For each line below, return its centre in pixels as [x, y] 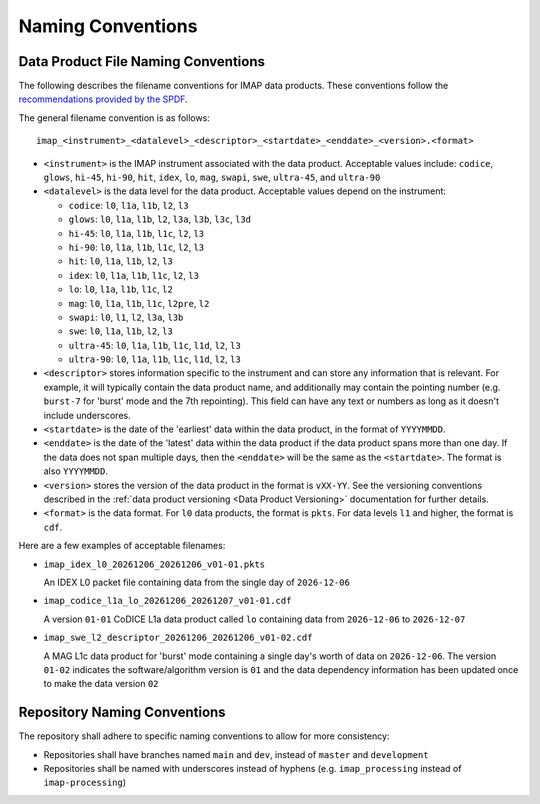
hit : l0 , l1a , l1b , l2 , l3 [121, 261]
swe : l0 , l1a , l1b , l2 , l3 [121, 331]
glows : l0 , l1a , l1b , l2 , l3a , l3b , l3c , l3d [160, 219]
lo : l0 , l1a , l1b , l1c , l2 [121, 289]
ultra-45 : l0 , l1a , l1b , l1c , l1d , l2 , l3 [155, 345]
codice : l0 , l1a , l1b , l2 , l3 [128, 205]
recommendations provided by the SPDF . [103, 99]
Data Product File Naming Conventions [141, 61]
